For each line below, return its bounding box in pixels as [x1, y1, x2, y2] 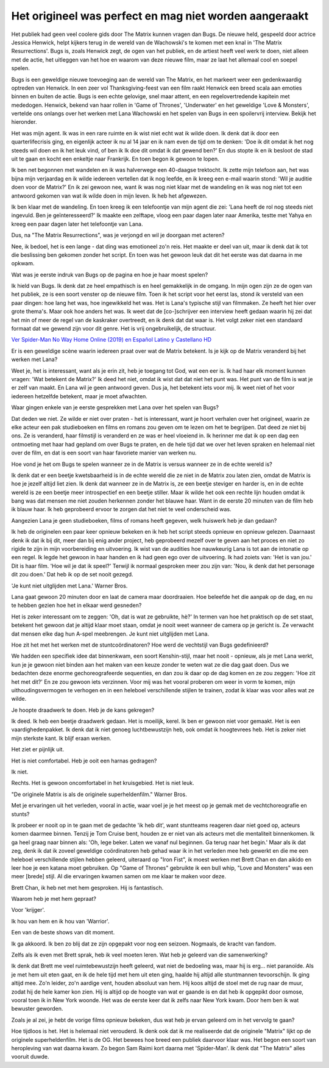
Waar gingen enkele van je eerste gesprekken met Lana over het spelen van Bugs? [11, 404, 219, 411]
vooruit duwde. [11, 1053, 49, 1061]
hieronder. [11, 118, 37, 126]
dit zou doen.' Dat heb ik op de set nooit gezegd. [11, 571, 133, 578]
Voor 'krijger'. [11, 906, 46, 914]
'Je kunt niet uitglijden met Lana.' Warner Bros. [11, 582, 128, 589]
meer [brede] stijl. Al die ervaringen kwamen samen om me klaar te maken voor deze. [11, 873, 227, 880]
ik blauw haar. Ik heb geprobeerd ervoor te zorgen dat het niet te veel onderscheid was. [11, 506, 232, 513]
